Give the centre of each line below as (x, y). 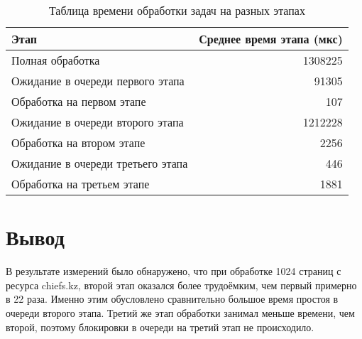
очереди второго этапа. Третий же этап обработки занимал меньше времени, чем (180, 312)
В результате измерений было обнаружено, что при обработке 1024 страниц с (174, 271)
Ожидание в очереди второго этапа (98, 122)
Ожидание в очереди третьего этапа (100, 163)
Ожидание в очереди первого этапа (98, 81)
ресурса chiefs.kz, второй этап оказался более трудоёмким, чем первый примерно (181, 285)
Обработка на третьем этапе (81, 184)
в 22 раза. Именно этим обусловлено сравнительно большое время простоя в (172, 299)
